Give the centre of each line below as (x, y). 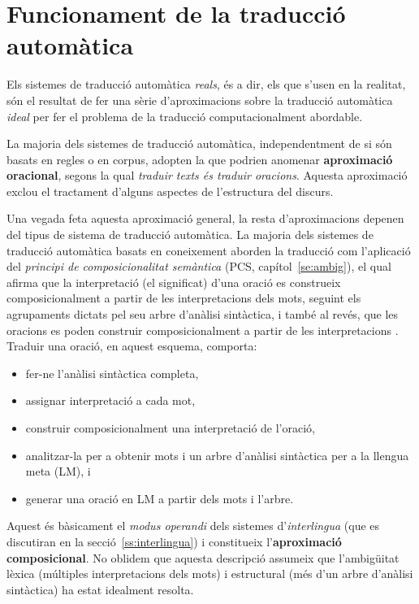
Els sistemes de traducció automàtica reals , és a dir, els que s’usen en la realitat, (206, 84)
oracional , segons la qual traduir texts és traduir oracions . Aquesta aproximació (207, 175)
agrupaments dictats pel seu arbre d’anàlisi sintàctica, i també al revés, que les (203, 314)
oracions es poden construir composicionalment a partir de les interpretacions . (203, 330)
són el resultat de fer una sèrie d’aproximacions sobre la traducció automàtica (200, 100)
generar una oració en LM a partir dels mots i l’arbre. (160, 498)
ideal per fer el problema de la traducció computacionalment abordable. (185, 116)
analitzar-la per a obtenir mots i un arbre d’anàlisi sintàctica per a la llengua (217, 455)
